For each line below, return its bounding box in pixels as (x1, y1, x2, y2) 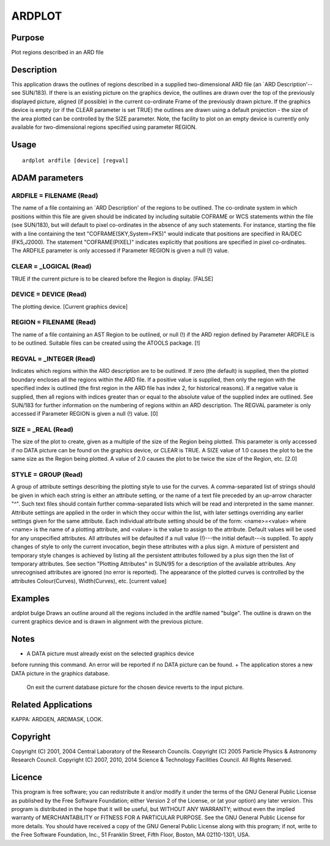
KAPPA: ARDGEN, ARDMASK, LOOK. (11, 715, 103, 723)
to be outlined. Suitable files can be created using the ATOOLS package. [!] (11, 339, 200, 347)
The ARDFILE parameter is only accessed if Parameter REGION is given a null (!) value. (11, 247, 229, 254)
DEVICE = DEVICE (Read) (11, 290, 87, 299)
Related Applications (11, 699, 93, 710)
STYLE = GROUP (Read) (11, 471, 83, 479)
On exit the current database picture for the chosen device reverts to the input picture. (26, 683, 244, 691)
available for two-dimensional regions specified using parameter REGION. (11, 123, 197, 131)
